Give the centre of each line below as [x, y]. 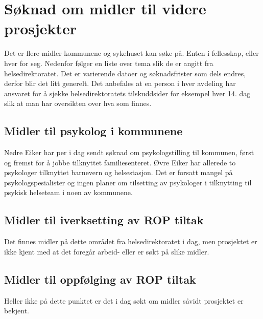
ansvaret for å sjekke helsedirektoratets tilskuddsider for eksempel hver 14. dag [127, 93]
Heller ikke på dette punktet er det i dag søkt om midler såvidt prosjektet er [124, 300]
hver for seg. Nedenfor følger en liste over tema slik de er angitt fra [109, 63]
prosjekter [41, 28]
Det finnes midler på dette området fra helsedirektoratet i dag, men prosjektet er [131, 241]
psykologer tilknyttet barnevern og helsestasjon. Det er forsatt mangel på [118, 172]
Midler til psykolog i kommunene [93, 131]
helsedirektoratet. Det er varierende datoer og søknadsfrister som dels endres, [125, 73]
